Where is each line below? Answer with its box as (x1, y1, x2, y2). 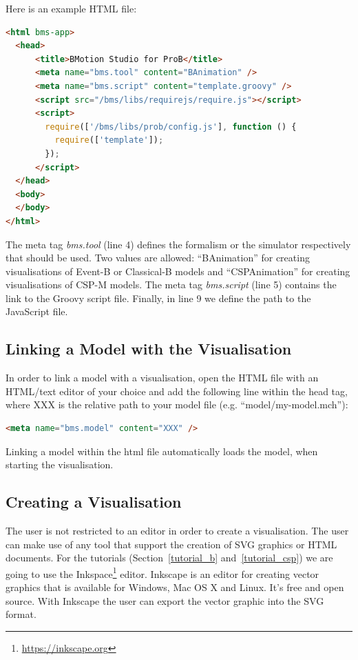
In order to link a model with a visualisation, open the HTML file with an (6, 370, 319, 385)
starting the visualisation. (6, 457, 114, 472)
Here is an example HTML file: (6, 1, 137, 15)
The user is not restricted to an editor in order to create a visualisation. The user (6, 523, 349, 538)
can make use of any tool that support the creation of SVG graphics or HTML (6, 537, 337, 551)
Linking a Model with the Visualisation (6, 338, 292, 359)
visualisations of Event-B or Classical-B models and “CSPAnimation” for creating (6, 263, 350, 278)
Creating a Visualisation (6, 491, 182, 512)
